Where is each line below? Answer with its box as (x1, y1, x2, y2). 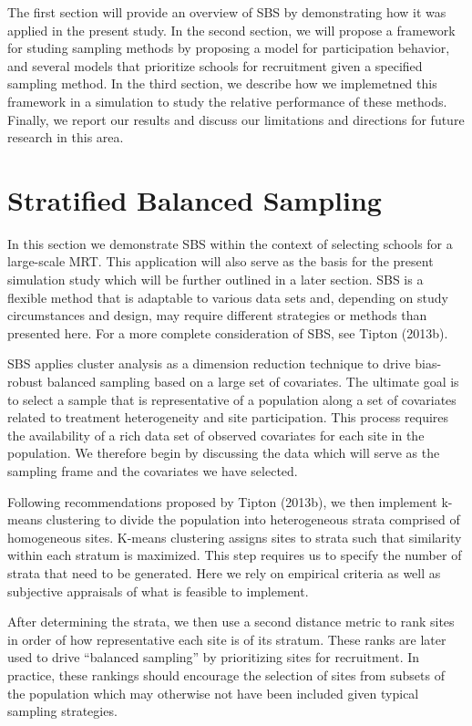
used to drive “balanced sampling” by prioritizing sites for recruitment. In (7, 648, 420, 667)
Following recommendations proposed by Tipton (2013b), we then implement (7, 492, 437, 511)
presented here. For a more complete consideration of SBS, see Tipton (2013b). (7, 323, 448, 342)
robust (7, 372, 44, 391)
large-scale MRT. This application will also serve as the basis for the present (7, 252, 434, 271)
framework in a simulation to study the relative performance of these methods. (7, 91, 447, 110)
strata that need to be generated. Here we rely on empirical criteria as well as (7, 563, 441, 582)
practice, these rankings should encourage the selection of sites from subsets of (7, 665, 445, 684)
